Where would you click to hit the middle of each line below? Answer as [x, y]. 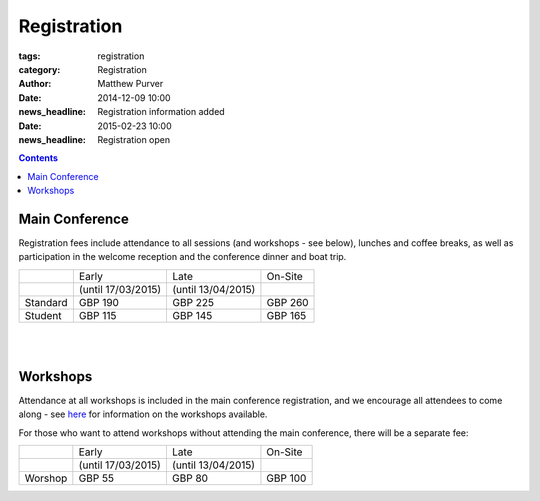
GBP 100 [286, 478]
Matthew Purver [130, 84]
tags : [29, 56]
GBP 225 [193, 302]
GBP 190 [99, 302]
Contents [38, 158]
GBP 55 [96, 478]
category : [39, 69]
